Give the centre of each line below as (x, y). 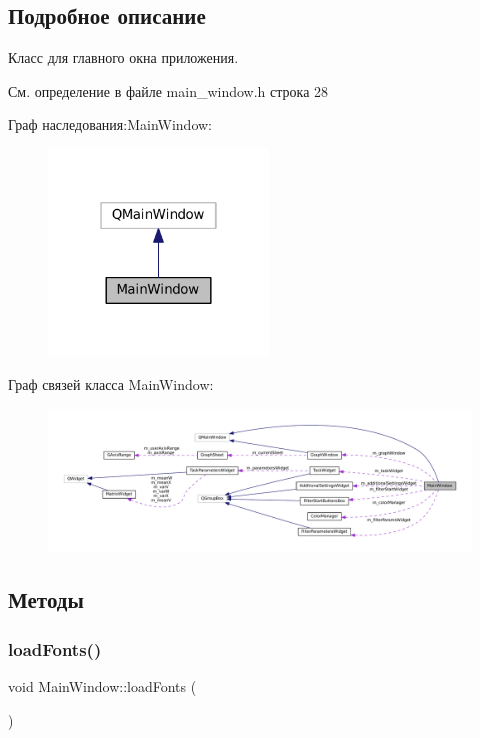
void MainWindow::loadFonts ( (102, 686)
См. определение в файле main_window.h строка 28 (168, 90)
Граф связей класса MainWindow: (111, 384)
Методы (46, 599)
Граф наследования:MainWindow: (110, 124)
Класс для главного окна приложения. (123, 57)
